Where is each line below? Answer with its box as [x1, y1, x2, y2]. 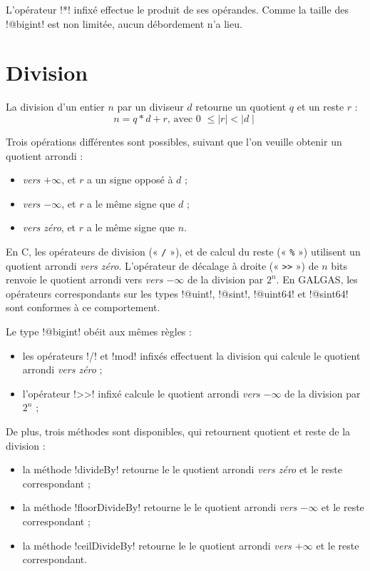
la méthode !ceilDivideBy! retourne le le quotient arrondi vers [22, 537, 292, 552]
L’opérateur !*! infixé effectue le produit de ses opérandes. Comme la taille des [6, 2, 349, 16]
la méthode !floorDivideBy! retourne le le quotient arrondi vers [22, 500, 297, 515]
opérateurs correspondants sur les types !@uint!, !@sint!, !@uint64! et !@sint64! [6, 285, 349, 300]
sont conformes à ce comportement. [6, 300, 160, 315]
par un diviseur [117, 99, 184, 114]
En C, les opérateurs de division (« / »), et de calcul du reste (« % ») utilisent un [6, 243, 361, 258]
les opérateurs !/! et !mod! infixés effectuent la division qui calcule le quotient [22, 348, 361, 363]
